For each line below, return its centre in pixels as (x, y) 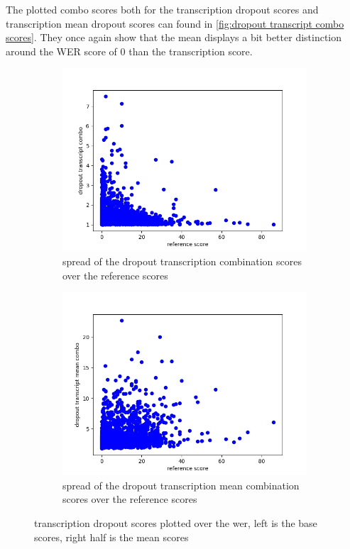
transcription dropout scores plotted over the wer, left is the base (176, 522)
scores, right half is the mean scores (111, 537)
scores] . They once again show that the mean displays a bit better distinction (174, 37)
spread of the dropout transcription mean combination (181, 485)
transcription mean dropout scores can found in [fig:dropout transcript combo (175, 23)
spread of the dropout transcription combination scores (182, 261)
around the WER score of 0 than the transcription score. (129, 51)
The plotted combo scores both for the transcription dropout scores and (162, 9)
